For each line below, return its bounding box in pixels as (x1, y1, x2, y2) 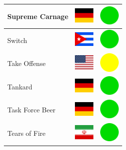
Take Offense (7, 58, 46, 68)
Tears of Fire (7, 128, 46, 138)
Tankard (7, 81, 33, 91)
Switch (7, 35, 27, 45)
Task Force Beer (7, 105, 55, 115)
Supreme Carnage (7, 11, 69, 21)
